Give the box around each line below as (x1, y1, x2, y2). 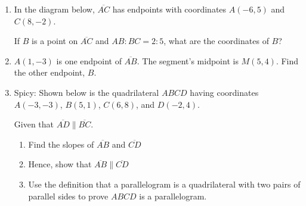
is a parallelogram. (139, 189, 207, 202)
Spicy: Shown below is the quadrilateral (14, 86, 159, 98)
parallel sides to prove (28, 189, 109, 202)
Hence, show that (28, 158, 92, 170)
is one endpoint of (56, 54, 122, 67)
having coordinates (190, 86, 259, 98)
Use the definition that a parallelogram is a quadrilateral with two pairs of (28, 177, 301, 190)
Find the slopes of (28, 138, 94, 150)
